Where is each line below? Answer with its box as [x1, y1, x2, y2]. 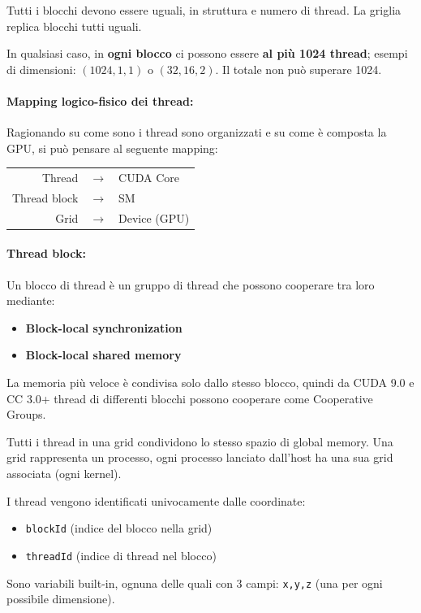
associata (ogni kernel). [6, 465, 122, 482]
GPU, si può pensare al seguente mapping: [6, 139, 218, 156]
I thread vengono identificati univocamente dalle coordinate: [6, 492, 306, 509]
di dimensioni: [6, 60, 76, 77]
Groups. [6, 406, 46, 423]
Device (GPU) [118, 209, 190, 226]
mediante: [6, 292, 55, 309]
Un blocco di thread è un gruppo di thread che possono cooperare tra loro [6, 276, 375, 293]
